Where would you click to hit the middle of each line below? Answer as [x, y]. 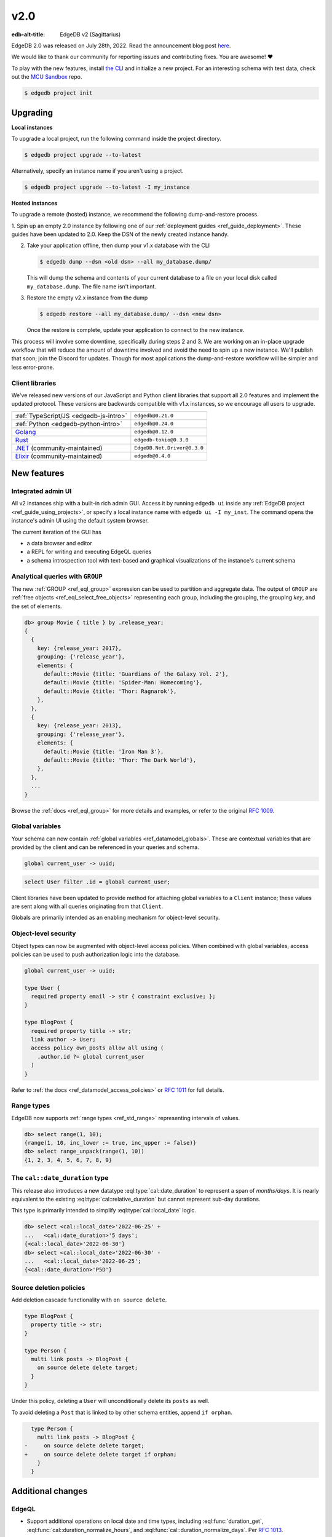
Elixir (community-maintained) [59, 456]
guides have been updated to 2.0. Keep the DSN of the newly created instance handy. [120, 234]
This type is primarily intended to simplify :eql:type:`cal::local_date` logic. [104, 1211]
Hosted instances [34, 203]
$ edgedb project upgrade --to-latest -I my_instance [107, 187]
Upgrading [32, 113]
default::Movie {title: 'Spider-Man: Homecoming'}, [123, 683]
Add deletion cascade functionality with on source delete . [89, 1300]
